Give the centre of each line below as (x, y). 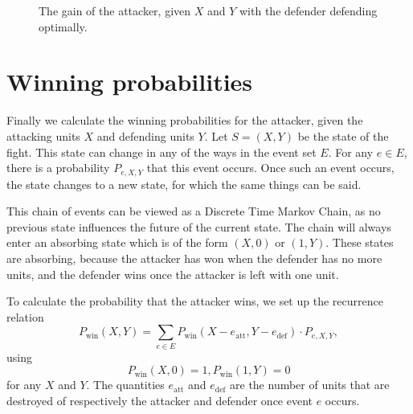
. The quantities (125, 385)
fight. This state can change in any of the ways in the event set (162, 152)
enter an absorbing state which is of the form (117, 242)
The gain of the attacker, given (115, 10)
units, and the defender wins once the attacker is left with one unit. (173, 274)
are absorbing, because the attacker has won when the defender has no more (194, 258)
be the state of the (343, 135)
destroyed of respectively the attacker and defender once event (159, 400)
